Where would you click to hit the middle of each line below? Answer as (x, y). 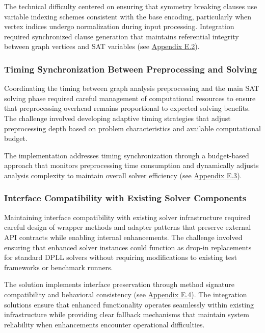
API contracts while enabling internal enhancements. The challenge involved (123, 237)
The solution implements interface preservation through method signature (120, 284)
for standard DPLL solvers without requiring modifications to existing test (121, 257)
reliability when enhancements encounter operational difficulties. (104, 324)
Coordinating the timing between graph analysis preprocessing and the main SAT (132, 88)
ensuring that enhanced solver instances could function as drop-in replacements (128, 247)
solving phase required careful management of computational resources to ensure (130, 98)
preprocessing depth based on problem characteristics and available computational (132, 128)
